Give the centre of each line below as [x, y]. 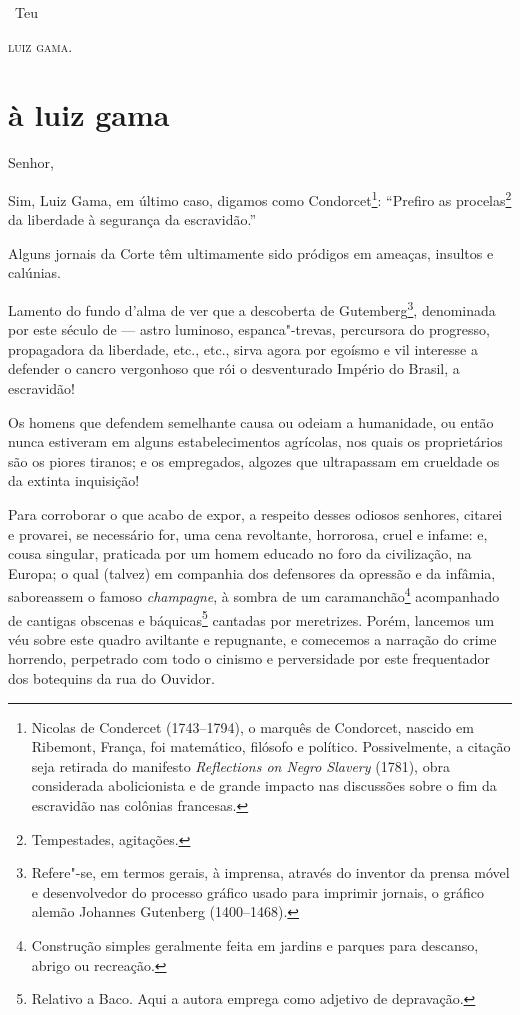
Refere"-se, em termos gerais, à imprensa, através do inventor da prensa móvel [270, 872]
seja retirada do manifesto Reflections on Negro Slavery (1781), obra [240, 765]
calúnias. [34, 272]
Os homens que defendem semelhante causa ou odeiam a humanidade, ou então [251, 421]
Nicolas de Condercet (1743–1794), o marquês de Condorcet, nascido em [252, 726]
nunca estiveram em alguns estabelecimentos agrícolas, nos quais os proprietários [255, 441]
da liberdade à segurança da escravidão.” [132, 219]
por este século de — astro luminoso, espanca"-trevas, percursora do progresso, [249, 329]
